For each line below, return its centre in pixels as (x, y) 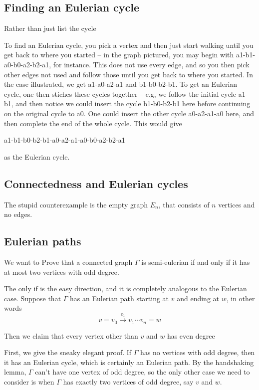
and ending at (198, 298)
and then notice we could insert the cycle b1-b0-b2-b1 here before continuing (133, 103)
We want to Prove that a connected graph (68, 262)
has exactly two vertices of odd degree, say (128, 381)
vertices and (237, 204)
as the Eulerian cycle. (37, 156)
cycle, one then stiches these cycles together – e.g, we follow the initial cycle (120, 94)
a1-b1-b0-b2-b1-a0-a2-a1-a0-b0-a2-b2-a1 (65, 140)
